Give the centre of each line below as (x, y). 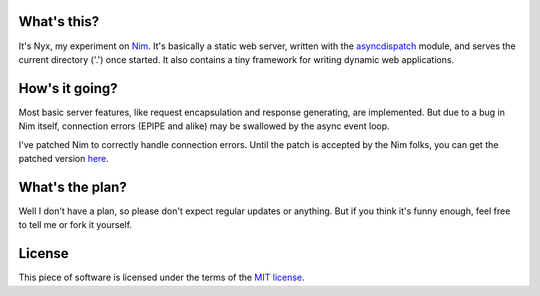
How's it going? (68, 88)
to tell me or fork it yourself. (75, 225)
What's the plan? (72, 186)
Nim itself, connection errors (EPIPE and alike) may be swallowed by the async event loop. (204, 126)
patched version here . (64, 158)
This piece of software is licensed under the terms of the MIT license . (161, 277)
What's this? (59, 21)
